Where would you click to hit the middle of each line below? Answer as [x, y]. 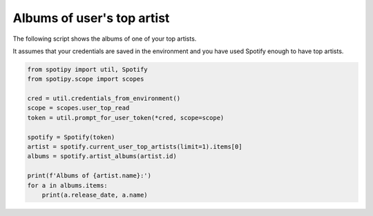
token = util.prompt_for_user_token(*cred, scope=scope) [126, 118]
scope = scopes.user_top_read [78, 108]
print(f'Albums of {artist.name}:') [89, 176]
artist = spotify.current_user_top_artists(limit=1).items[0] [135, 147]
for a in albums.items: [68, 185]
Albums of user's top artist [91, 18]
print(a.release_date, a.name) [95, 195]
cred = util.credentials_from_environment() [104, 99]
